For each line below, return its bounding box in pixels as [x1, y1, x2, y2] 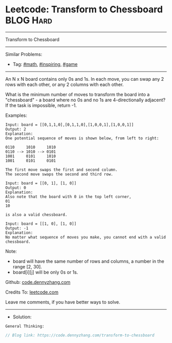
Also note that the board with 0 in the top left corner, [5, 194, 132, 199]
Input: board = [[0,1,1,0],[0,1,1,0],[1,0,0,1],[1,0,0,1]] [5, 122, 134, 127]
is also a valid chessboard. [5, 212, 68, 217]
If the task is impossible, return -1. [5, 102, 77, 109]
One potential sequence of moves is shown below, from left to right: [5, 135, 159, 141]
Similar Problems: [5, 51, 42, 57]
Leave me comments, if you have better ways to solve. [5, 299, 120, 305]
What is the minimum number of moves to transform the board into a [5, 91, 150, 97]
